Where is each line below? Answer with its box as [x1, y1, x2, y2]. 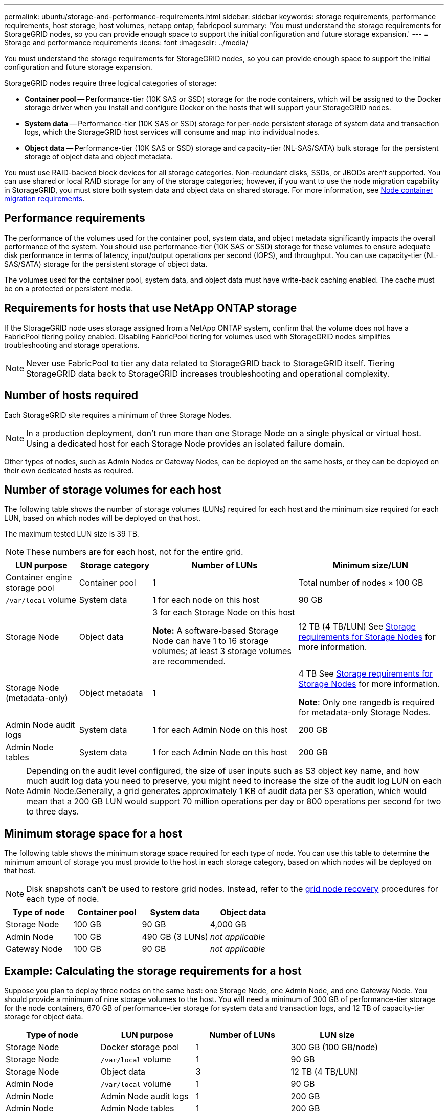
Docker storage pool [100, 1042, 180, 1053]
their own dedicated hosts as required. [4, 466, 134, 475]
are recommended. [152, 656, 226, 667]
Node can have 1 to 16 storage [152, 636, 268, 646]
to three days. [26, 806, 79, 817]
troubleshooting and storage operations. [4, 340, 140, 350]
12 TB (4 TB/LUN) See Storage [298, 621, 416, 632]
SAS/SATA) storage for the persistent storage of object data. [4, 259, 208, 268]
